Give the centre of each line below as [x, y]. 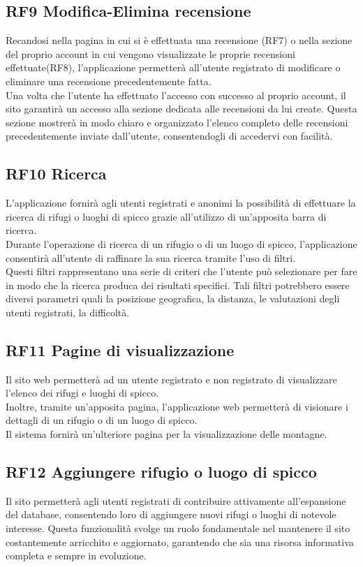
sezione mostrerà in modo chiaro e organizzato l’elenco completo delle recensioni [177, 122]
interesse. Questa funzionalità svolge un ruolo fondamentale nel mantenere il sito [178, 528]
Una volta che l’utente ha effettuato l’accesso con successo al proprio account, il [176, 95]
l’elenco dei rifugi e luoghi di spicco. [82, 393]
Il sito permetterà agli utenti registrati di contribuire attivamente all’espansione [176, 500]
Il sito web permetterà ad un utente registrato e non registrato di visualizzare [171, 379]
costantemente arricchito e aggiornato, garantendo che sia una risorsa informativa [180, 542]
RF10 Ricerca [56, 174]
